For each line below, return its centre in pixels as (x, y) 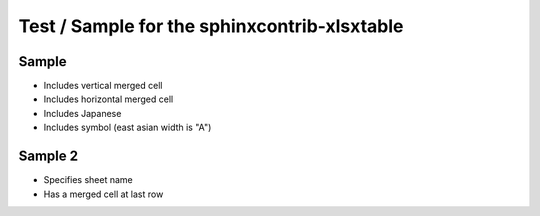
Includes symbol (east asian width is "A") (127, 127)
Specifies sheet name (88, 180)
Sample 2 (48, 156)
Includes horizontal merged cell (108, 99)
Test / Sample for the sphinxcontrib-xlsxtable (211, 26)
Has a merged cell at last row (103, 194)
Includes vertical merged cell (103, 86)
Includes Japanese (82, 113)
